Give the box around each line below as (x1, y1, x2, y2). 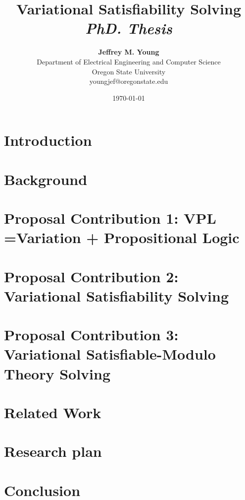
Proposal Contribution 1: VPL (4, 208, 216, 228)
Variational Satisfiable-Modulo (4, 344, 216, 364)
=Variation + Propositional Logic (4, 227, 240, 248)
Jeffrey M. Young (98, 47, 159, 57)
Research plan (4, 441, 102, 461)
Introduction (4, 130, 92, 150)
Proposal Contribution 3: (4, 324, 179, 345)
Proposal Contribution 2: (4, 266, 179, 286)
